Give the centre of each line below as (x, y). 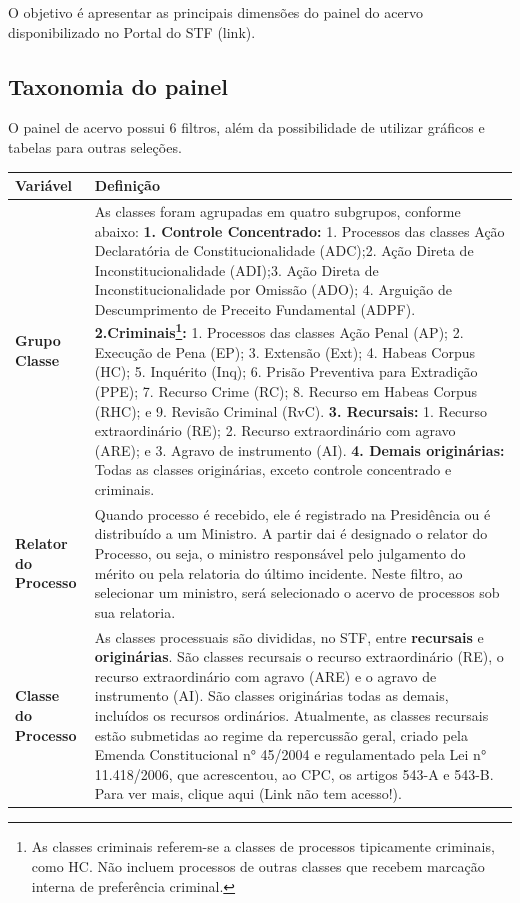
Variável (44, 185)
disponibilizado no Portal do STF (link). (132, 31)
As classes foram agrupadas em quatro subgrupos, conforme (277, 210)
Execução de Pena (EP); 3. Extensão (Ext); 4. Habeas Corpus (285, 351)
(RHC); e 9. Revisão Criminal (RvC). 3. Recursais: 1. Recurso (291, 410)
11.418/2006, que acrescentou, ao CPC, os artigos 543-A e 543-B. (294, 773)
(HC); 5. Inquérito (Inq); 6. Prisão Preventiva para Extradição (286, 371)
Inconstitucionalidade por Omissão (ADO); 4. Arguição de (273, 289)
